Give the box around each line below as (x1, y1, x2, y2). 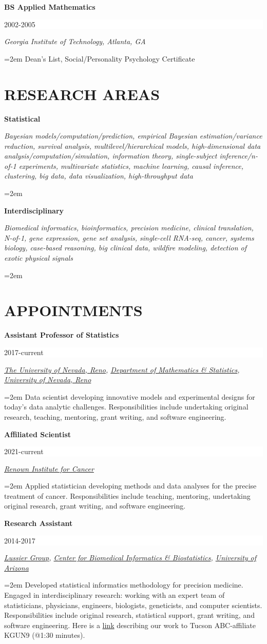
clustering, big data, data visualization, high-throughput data (4, 170, 193, 181)
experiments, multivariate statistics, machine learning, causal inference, (18, 160, 243, 171)
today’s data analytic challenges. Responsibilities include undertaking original (4, 401, 249, 412)
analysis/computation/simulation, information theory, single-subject (4, 150, 217, 161)
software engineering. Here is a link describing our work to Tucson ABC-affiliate (4, 619, 256, 630)
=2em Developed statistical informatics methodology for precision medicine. (4, 579, 243, 590)
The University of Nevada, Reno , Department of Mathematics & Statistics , (4, 364, 240, 375)
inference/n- (219, 150, 258, 161)
